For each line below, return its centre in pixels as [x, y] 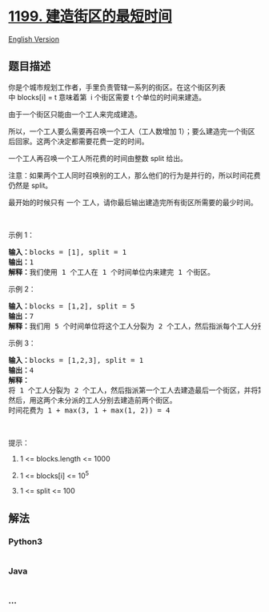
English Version [34, 39]
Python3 [25, 542]
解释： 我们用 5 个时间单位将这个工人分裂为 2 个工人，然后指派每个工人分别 [137, 326]
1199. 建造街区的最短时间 [90, 16]
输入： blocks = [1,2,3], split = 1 [76, 360]
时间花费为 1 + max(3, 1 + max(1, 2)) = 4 [89, 410]
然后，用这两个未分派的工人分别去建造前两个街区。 [92, 400]
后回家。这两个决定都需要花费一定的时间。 [78, 141]
